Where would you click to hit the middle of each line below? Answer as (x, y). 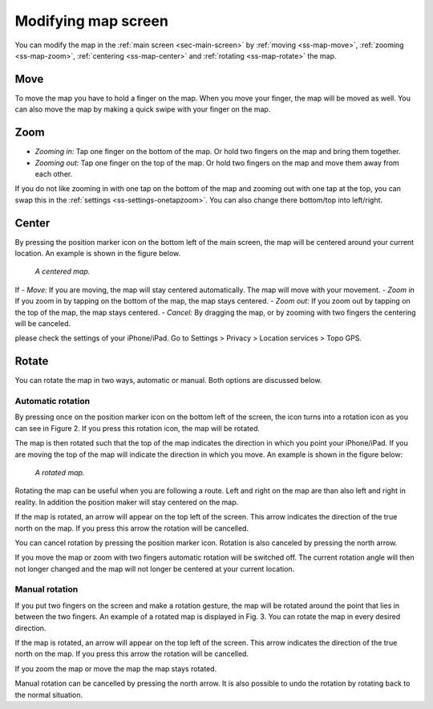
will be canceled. (43, 323)
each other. (54, 173)
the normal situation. (49, 695)
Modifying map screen (91, 21)
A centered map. (63, 271)
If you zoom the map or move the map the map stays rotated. (116, 668)
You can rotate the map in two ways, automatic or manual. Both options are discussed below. (168, 381)
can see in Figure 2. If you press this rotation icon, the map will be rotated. (138, 428)
